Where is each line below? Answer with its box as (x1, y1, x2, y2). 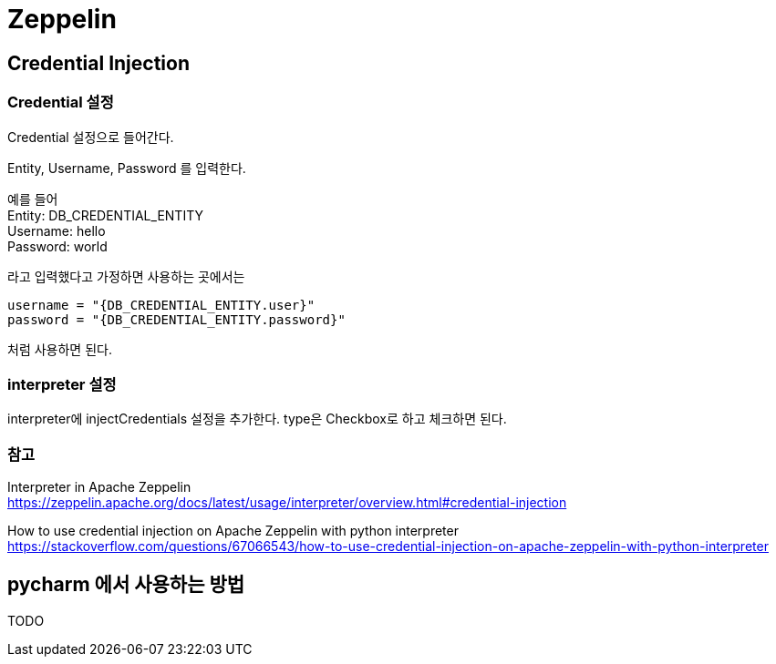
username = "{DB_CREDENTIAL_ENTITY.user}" (7, 297, 316, 312)
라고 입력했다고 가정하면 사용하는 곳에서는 (7, 268, 245, 284)
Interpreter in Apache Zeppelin (7, 479, 191, 495)
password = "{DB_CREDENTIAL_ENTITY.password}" (7, 312, 346, 327)
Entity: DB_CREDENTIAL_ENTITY (7, 207, 203, 223)
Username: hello (7, 222, 106, 239)
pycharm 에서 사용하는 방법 (7, 573, 245, 597)
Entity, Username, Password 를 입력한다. (7, 159, 246, 176)
